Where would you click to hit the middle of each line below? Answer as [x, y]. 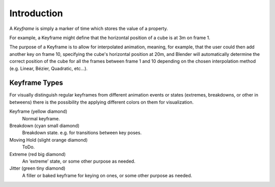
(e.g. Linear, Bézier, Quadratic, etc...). [48, 68]
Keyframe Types [36, 83]
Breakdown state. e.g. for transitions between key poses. [82, 133]
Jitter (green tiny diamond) [37, 168]
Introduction [36, 13]
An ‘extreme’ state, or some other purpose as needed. [79, 161]
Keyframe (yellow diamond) [38, 111]
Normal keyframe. [41, 118]
